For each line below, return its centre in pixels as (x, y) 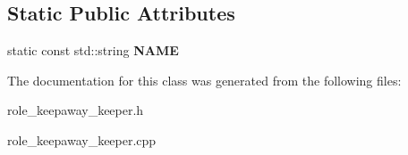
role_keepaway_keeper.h (76, 110)
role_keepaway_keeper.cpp (82, 139)
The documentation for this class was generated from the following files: (204, 80)
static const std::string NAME (93, 50)
